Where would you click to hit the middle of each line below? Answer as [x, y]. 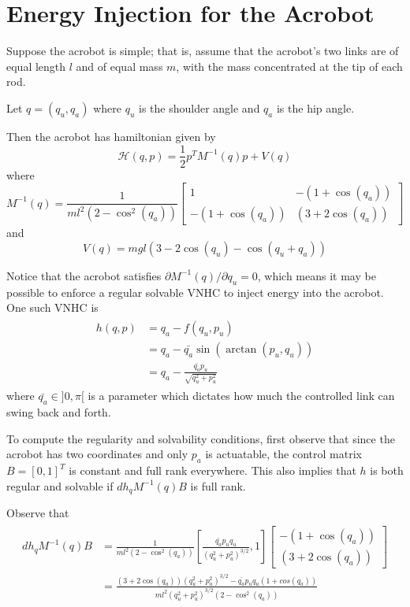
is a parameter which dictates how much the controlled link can [241, 396]
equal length [36, 66]
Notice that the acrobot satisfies [84, 275]
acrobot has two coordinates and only [97, 454]
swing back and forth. [59, 412]
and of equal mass [119, 66]
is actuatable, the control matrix [283, 454]
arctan [241, 349]
